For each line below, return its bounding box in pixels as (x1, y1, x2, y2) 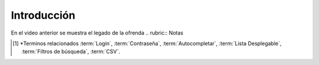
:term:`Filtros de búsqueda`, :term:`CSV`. (21, 48, 121, 55)
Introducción (11, 9, 76, 22)
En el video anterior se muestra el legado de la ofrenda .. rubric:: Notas (11, 29, 184, 36)
